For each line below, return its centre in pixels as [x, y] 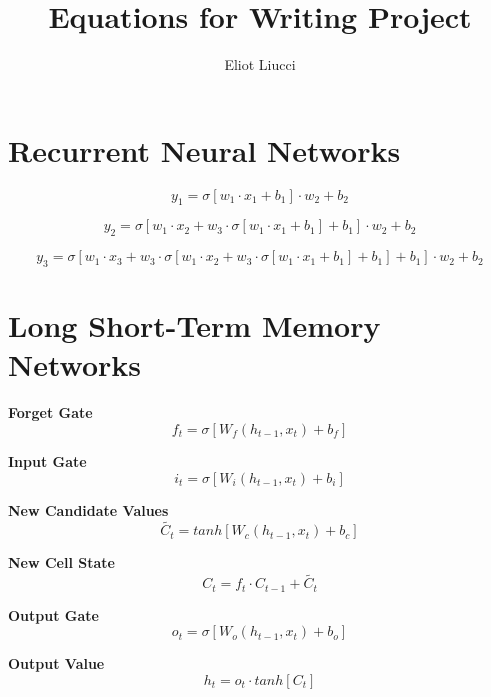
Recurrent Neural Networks [204, 149]
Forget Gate [50, 412]
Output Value [56, 663]
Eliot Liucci [260, 64]
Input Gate [47, 460]
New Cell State [61, 562]
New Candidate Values [88, 509]
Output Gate [53, 614]
